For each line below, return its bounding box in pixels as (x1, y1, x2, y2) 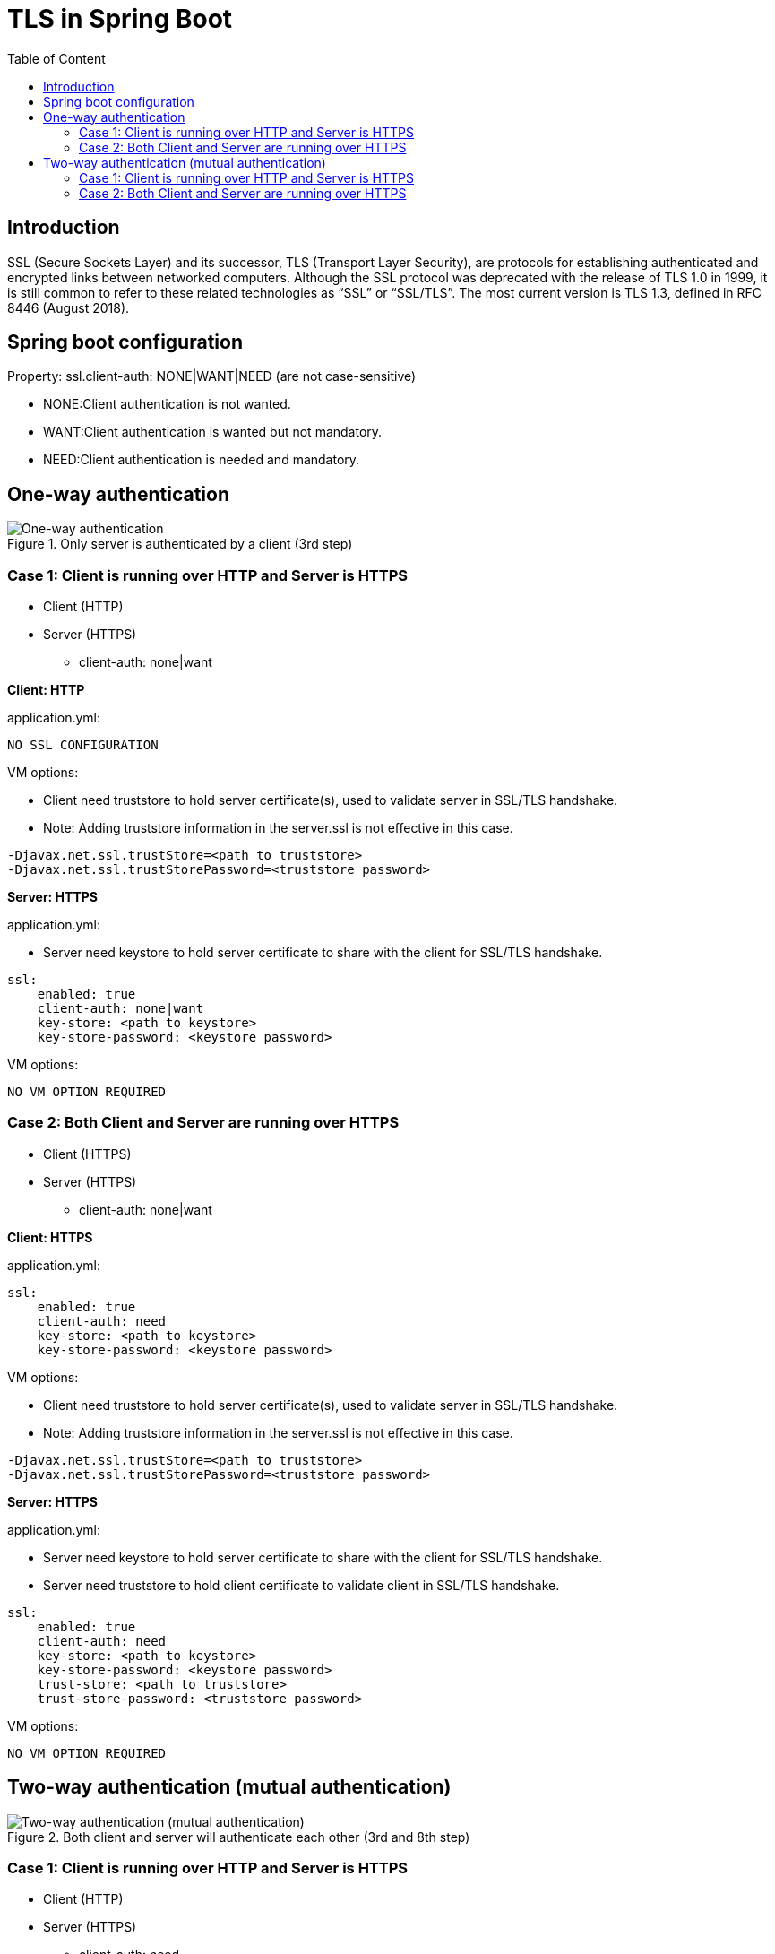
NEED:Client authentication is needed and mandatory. (43, 452, 360, 468)
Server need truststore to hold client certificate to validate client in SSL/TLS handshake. (43, 1577, 560, 1593)
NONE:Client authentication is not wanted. (43, 396, 291, 412)
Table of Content (7, 50, 106, 66)
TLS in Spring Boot (7, 4, 233, 34)
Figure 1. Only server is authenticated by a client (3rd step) (7, 536, 353, 552)
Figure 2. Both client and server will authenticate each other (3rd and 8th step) (7, 1829, 470, 1845)
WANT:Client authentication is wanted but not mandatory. (43, 424, 383, 440)
